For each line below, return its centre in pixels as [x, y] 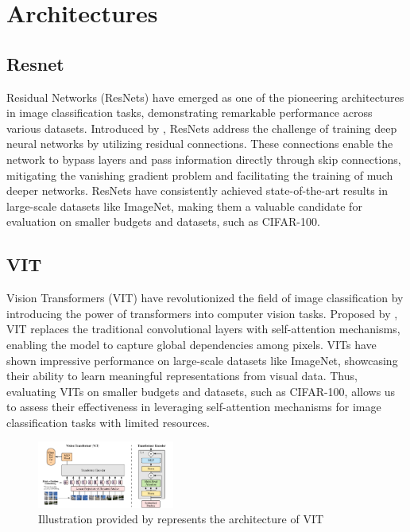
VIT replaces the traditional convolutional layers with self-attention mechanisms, [203, 329]
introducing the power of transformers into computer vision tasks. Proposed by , [202, 313]
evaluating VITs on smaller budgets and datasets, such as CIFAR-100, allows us [201, 391]
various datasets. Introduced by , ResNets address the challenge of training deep [202, 128]
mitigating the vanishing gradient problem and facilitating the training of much [200, 175]
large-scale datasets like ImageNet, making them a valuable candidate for [184, 206]
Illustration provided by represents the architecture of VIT [181, 519]
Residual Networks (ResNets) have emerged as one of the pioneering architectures [205, 97]
